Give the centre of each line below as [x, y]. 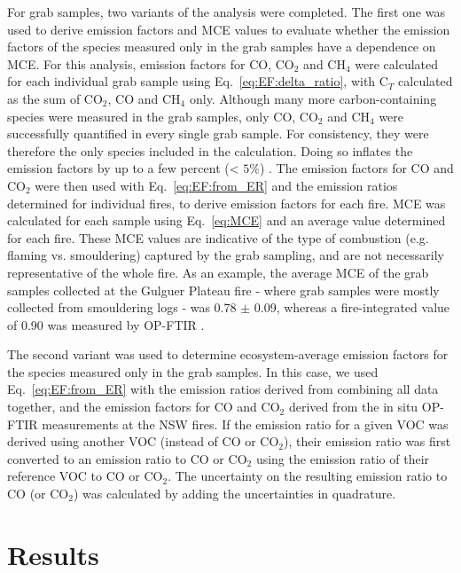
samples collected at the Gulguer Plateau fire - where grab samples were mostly [223, 290]
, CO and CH [144, 98]
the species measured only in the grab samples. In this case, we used [193, 371]
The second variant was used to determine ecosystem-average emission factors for [228, 354]
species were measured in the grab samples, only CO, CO [163, 116]
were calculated [397, 63]
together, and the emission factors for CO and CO [144, 407]
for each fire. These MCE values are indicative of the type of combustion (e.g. [218, 237]
